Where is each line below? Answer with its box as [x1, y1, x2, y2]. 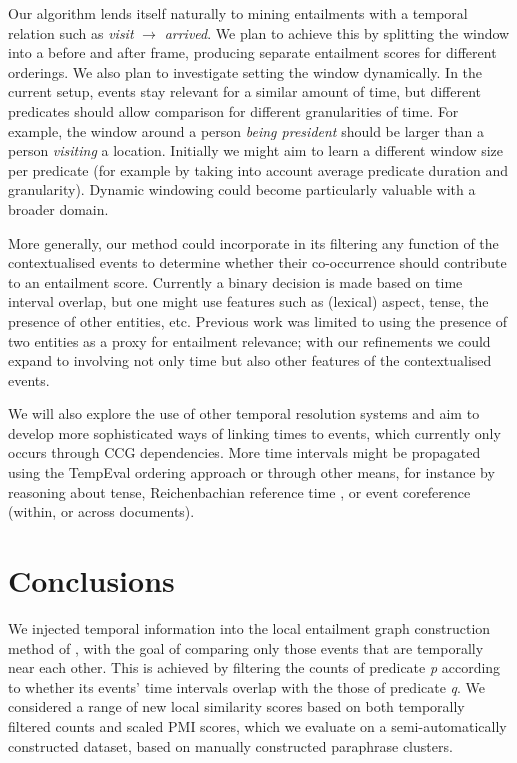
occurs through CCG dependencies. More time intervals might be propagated [8, 442, 481, 463]
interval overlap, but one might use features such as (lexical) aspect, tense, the [8, 291, 489, 312]
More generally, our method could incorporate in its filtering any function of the [8, 232, 499, 253]
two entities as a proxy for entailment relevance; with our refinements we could [8, 330, 491, 351]
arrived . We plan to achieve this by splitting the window [164, 22, 510, 43]
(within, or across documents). [8, 501, 195, 522]
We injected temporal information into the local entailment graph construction [8, 617, 491, 638]
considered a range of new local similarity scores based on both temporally [8, 696, 465, 717]
